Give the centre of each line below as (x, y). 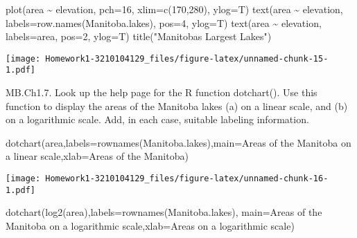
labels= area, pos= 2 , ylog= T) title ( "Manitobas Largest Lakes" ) (139, 36)
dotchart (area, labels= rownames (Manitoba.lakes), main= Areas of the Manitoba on (178, 142)
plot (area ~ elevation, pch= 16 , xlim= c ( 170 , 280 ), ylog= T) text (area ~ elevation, (174, 9)
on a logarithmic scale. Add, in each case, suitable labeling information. (157, 119)
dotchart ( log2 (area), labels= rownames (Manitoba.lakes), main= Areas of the (164, 212)
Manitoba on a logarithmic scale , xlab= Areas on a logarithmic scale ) (150, 225)
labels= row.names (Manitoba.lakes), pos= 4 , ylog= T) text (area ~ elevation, (164, 22)
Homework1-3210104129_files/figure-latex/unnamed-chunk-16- (187, 179)
